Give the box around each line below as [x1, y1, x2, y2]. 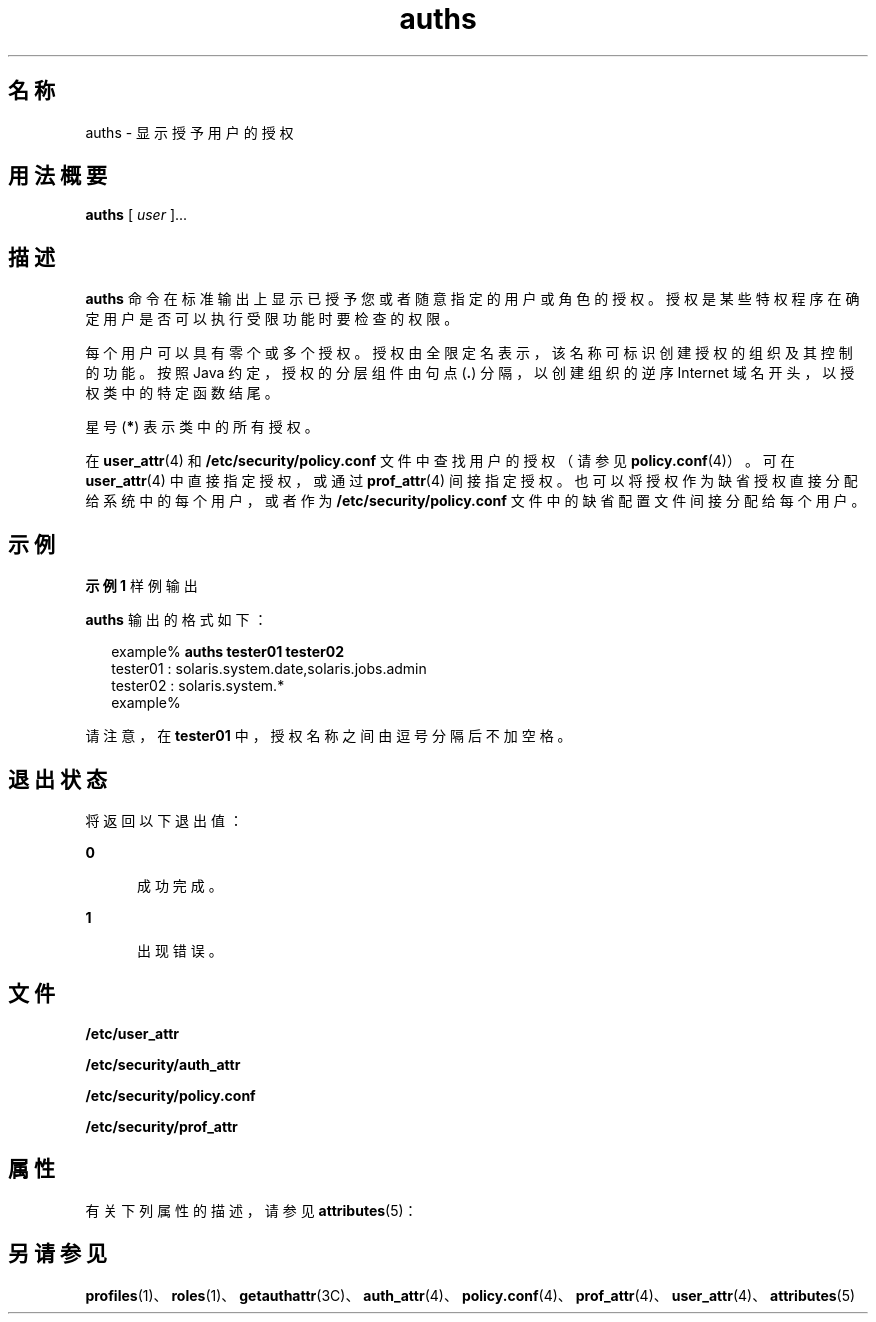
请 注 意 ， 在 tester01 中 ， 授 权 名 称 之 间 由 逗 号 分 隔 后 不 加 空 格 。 [85, 727, 572, 745]
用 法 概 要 [8, 163, 107, 189]
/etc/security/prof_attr [85, 1117, 238, 1135]
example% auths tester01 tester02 [111, 643, 344, 661]
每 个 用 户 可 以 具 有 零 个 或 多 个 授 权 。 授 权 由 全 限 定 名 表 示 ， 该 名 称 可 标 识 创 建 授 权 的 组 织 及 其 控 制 [85, 344, 853, 362]
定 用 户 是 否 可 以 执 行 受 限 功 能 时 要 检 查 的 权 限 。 [85, 310, 459, 328]
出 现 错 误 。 [137, 941, 223, 959]
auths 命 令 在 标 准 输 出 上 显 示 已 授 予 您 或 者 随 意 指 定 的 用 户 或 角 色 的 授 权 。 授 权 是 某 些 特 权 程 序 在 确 [85, 290, 860, 308]
